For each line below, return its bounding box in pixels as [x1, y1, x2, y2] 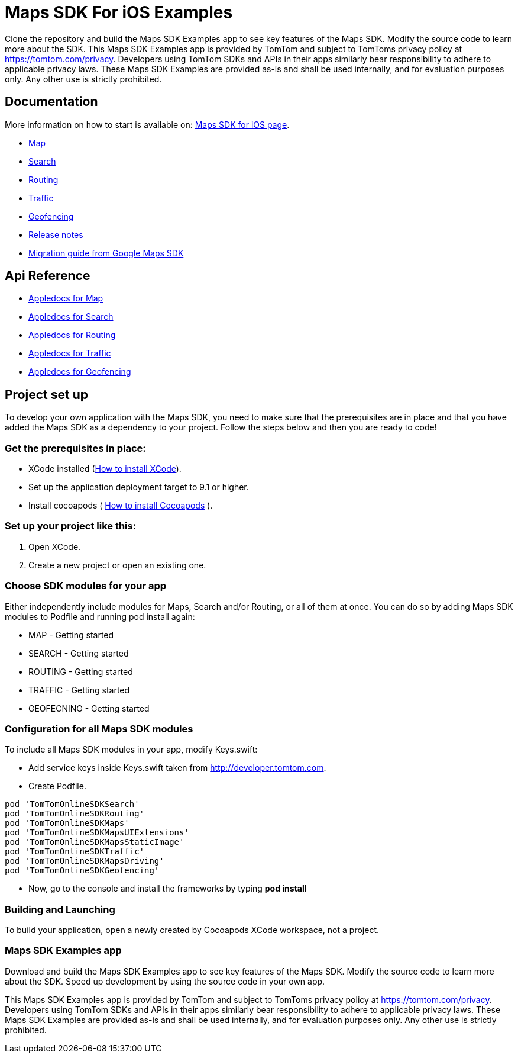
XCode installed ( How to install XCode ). [28, 464, 182, 474]
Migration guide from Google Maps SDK [28, 247, 184, 258]
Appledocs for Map [28, 293, 103, 304]
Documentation [5, 94, 98, 110]
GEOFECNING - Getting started [28, 703, 150, 713]
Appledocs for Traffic [28, 348, 111, 359]
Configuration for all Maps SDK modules [5, 722, 193, 735]
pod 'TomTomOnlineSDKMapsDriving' [5, 856, 164, 866]
